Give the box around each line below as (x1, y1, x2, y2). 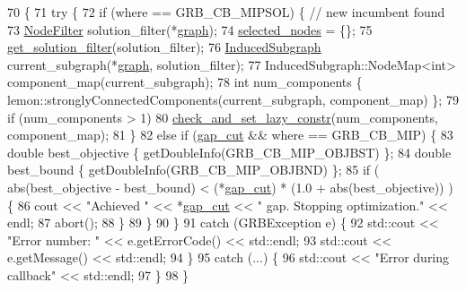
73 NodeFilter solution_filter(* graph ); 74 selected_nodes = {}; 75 (7, 20, 373, 39)
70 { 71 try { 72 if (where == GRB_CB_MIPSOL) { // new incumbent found (7, 3, 445, 21)
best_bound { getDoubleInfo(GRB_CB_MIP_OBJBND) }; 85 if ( (7, 160, 380, 179)
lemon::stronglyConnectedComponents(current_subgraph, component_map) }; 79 (7, 90, 459, 108)
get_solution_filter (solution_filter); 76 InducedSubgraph (7, 38, 321, 56)
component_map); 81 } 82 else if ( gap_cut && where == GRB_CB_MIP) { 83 (7, 125, 453, 144)
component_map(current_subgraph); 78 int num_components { (7, 73, 363, 91)
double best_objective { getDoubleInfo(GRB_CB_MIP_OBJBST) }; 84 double (7, 142, 452, 161)
